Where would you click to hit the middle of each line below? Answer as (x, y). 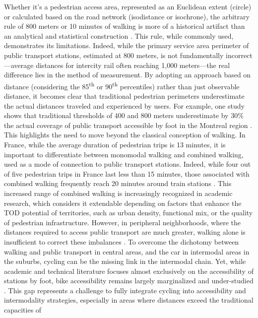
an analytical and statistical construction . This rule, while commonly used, (119, 35)
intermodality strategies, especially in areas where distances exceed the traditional (129, 300)
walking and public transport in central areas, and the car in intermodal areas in (127, 251)
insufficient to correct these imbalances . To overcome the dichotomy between (122, 241)
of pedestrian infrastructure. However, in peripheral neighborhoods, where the (123, 222)
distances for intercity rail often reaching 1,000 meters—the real (133, 65)
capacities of (23, 310)
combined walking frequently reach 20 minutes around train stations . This (118, 183)
